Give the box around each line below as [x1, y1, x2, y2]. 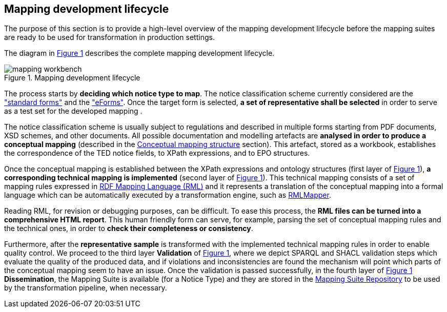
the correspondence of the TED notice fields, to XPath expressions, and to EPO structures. [4, 149, 310, 158]
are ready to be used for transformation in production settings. [4, 33, 215, 42]
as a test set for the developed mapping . [4, 107, 143, 116]
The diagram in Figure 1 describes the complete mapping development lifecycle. [4, 49, 275, 58]
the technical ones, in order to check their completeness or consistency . [4, 224, 253, 233]
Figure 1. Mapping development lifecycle [4, 73, 140, 82]
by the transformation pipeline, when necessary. [4, 283, 167, 293]
